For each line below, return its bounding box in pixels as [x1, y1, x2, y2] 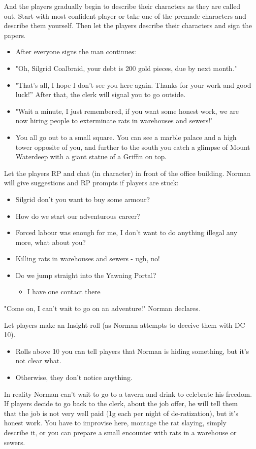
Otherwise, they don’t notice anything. [15, 372, 132, 382]
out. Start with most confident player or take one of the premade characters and [4, 10, 246, 21]
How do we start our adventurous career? [15, 210, 140, 221]
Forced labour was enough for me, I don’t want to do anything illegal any [15, 227, 237, 238]
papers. [4, 30, 26, 40]
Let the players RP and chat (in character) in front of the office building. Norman [4, 168, 251, 178]
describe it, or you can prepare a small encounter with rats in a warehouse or [4, 427, 237, 437]
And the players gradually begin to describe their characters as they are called [4, 1, 241, 11]
